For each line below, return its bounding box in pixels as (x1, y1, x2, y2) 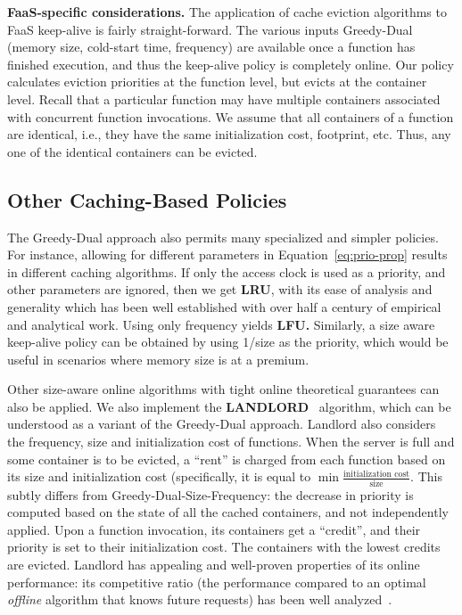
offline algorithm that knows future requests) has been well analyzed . (7, 590, 392, 609)
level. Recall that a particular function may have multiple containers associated (7, 89, 441, 108)
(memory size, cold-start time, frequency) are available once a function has (7, 37, 416, 56)
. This (410, 467, 442, 486)
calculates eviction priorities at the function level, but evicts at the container (7, 72, 427, 91)
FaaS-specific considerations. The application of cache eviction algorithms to (7, 3, 447, 20)
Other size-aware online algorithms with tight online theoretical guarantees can (7, 380, 440, 398)
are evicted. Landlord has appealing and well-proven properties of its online (7, 554, 420, 573)
